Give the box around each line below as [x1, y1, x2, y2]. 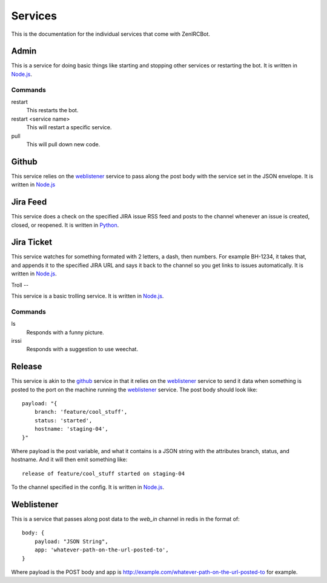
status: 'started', [34, 417, 93, 424]
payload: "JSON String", [34, 538, 108, 545]
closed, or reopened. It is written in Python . [11, 221, 119, 229]
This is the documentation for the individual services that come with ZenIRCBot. [11, 30, 210, 38]
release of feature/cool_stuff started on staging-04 [22, 470, 185, 477]
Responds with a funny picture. [26, 328, 104, 336]
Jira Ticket [11, 237, 53, 248]
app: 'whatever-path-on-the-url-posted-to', [34, 547, 169, 553]
